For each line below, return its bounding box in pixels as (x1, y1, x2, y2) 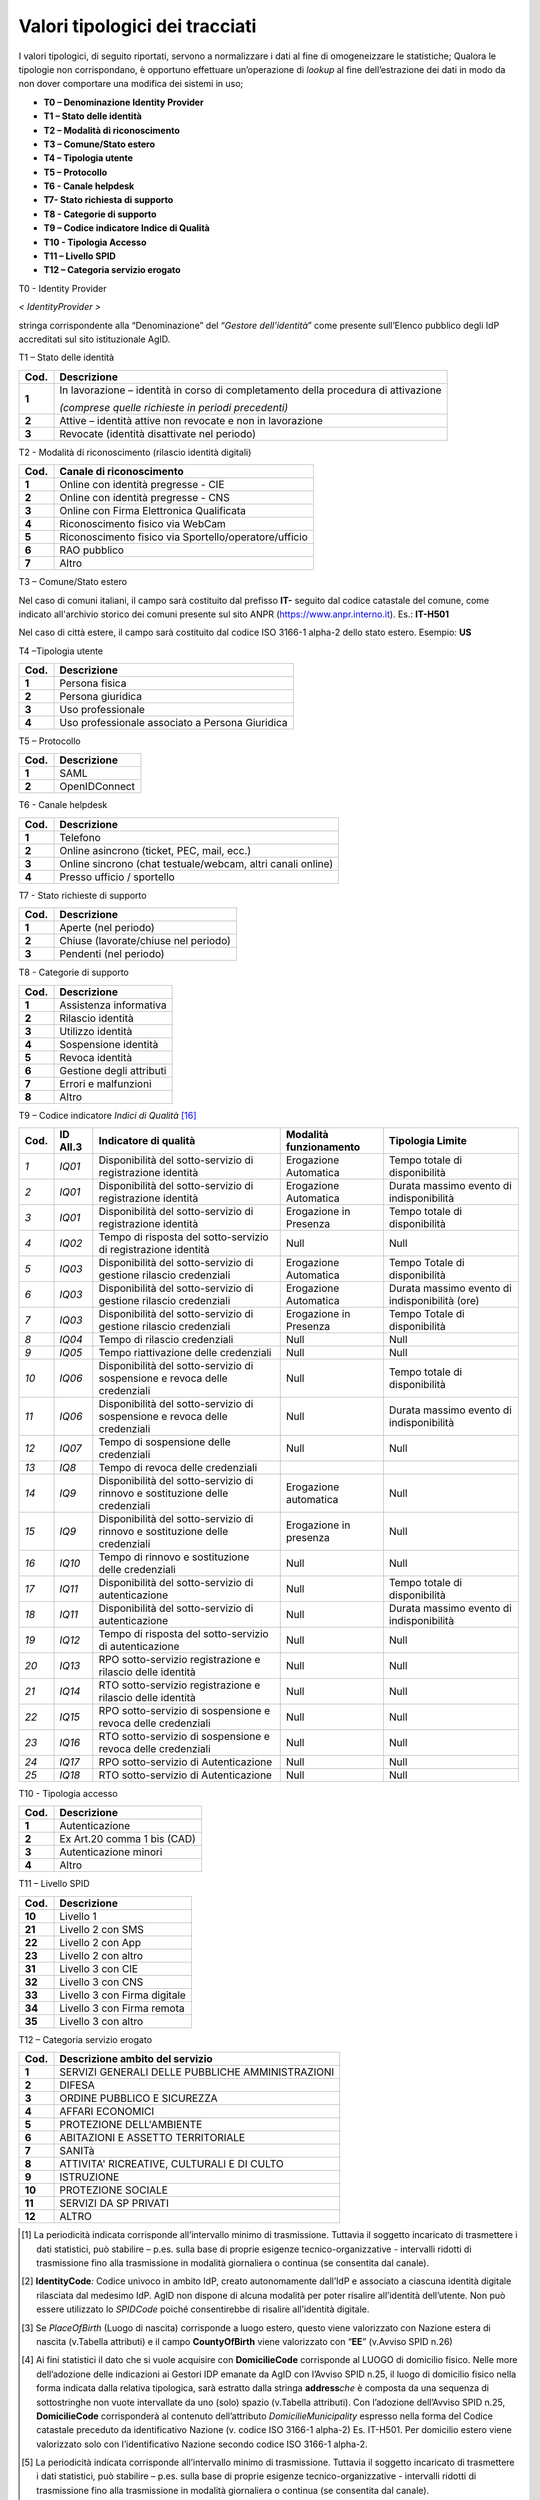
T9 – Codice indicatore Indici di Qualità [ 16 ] (18, 1109, 197, 1121)
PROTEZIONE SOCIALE (59, 2183, 169, 2197)
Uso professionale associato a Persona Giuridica (59, 716, 289, 730)
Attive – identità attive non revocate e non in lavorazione (59, 413, 324, 427)
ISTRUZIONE (59, 2170, 120, 2184)
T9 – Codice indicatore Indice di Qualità (43, 222, 210, 234)
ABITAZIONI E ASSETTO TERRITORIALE (59, 2131, 245, 2145)
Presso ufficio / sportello (59, 870, 175, 884)
